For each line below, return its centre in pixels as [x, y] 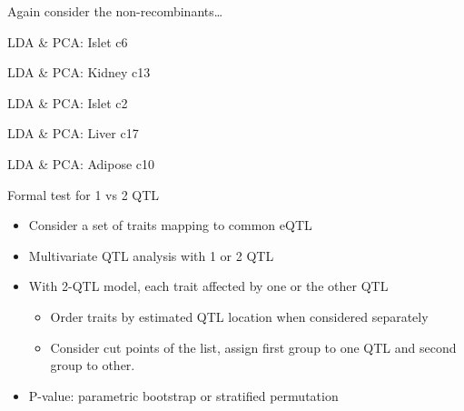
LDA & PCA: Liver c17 [73, 133]
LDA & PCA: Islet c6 [68, 41]
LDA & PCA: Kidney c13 [79, 72]
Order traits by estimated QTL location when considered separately [239, 316]
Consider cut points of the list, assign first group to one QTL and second [253, 347]
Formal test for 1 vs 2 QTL [84, 194]
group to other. [93, 365]
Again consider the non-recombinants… [115, 11]
